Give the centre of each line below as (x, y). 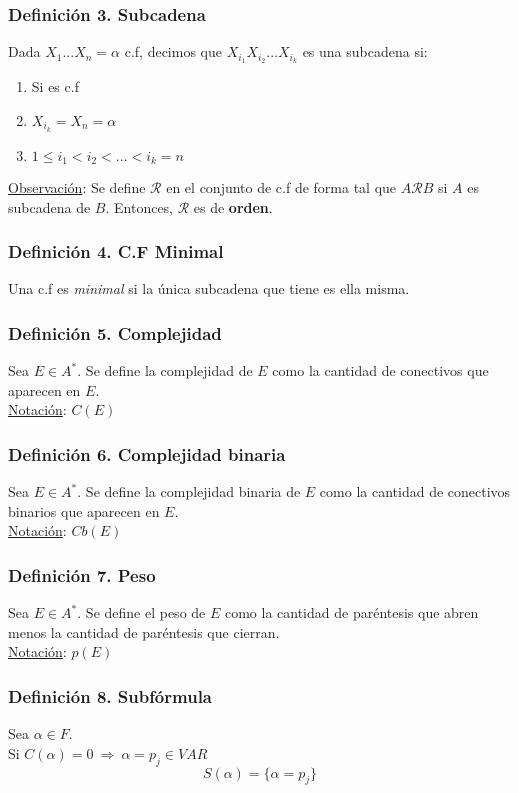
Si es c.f (55, 86)
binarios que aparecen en (84, 510)
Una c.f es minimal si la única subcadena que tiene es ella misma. (209, 288)
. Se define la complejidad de (165, 370)
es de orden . (233, 206)
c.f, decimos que (173, 51)
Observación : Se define (77, 186)
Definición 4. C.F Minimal (116, 251)
